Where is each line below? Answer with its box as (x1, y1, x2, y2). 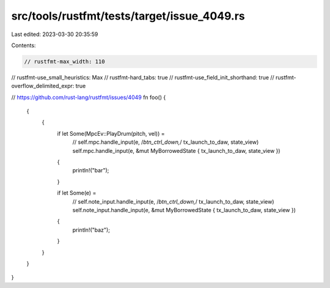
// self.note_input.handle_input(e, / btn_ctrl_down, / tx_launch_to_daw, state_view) (72, 198, 274, 205)
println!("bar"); (72, 167, 109, 174)
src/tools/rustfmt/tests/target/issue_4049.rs (11, 9, 246, 23)
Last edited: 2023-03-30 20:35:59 (11, 31, 98, 38)
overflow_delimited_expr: (11, 83, 75, 90)
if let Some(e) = (57, 190, 97, 197)
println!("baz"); (72, 226, 110, 234)
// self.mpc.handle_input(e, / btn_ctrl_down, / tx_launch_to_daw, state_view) (72, 138, 259, 146)
